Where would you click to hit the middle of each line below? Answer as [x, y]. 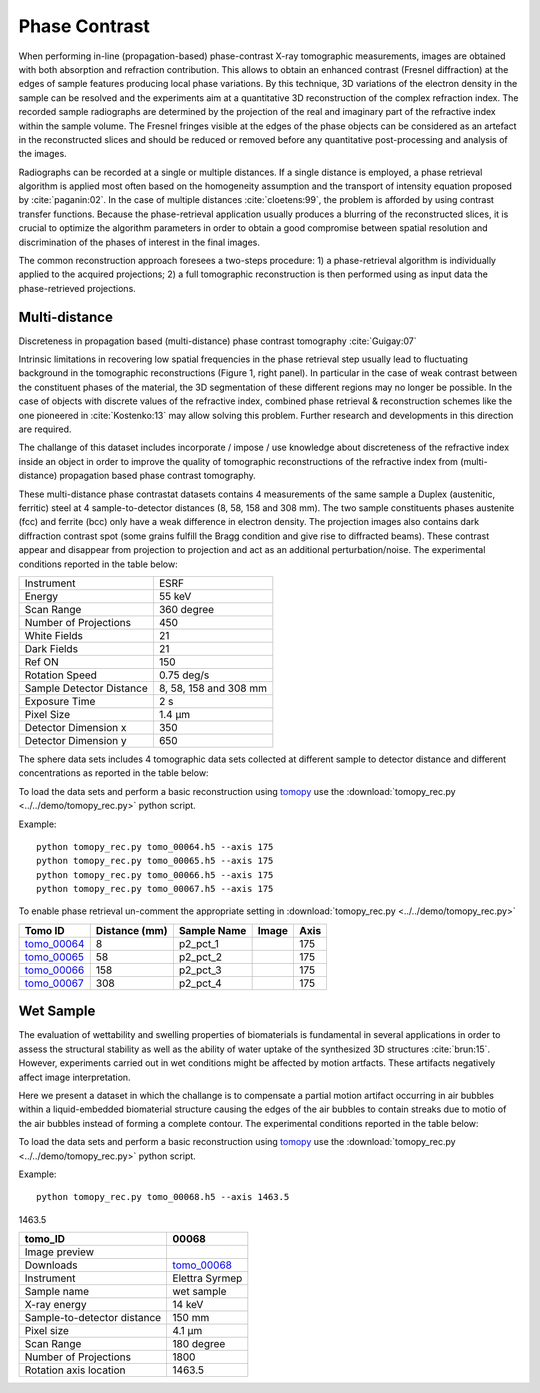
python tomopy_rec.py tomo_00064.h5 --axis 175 [155, 846]
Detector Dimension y [75, 740]
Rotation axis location [75, 1370]
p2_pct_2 [200, 957]
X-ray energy [55, 1305]
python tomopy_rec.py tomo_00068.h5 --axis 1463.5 [163, 1197]
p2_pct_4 [200, 983]
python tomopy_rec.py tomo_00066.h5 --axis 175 [155, 874]
